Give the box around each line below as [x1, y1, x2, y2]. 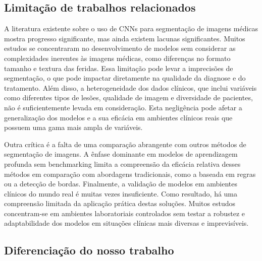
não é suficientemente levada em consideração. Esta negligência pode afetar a [4, 102, 242, 112]
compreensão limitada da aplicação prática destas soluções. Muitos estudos [4, 198, 235, 209]
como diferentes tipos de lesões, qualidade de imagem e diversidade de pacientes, [4, 92, 253, 103]
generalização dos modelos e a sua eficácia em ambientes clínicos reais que [4, 112, 233, 122]
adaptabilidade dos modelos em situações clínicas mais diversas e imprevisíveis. [4, 218, 249, 228]
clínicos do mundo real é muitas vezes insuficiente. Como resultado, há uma [4, 188, 238, 199]
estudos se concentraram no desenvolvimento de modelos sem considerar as [4, 43, 236, 53]
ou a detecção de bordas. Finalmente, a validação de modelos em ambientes [4, 178, 238, 189]
